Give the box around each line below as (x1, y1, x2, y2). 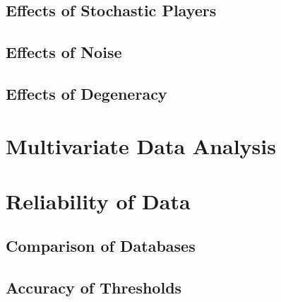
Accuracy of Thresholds (6, 277, 182, 298)
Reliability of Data (6, 186, 191, 215)
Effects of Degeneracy (6, 82, 167, 104)
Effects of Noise (6, 41, 122, 63)
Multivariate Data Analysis (6, 131, 276, 160)
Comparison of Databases (6, 235, 196, 257)
